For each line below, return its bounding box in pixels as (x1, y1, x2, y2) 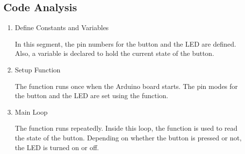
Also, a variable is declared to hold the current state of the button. (15, 48, 214, 58)
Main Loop (15, 106, 48, 117)
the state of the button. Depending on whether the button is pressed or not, (15, 132, 242, 142)
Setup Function (15, 64, 61, 74)
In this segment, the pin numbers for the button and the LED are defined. (15, 38, 236, 49)
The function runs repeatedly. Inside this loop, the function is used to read (15, 123, 238, 133)
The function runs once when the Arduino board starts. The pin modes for (15, 81, 238, 91)
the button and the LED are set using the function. (15, 90, 168, 101)
